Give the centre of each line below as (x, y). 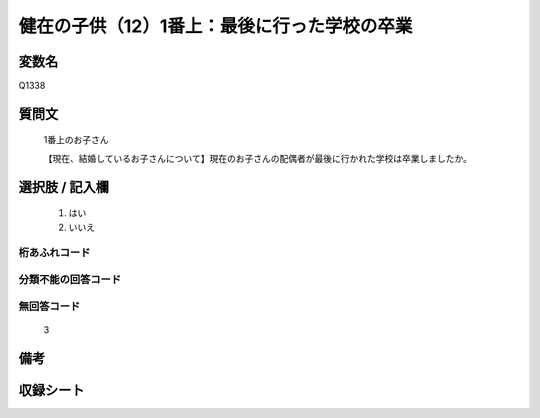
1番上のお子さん (76, 140)
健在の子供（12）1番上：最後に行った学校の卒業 (215, 26)
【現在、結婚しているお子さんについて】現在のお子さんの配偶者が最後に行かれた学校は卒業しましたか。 (257, 158)
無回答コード (49, 306)
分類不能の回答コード (70, 279)
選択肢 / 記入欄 (64, 186)
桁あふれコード (54, 253)
